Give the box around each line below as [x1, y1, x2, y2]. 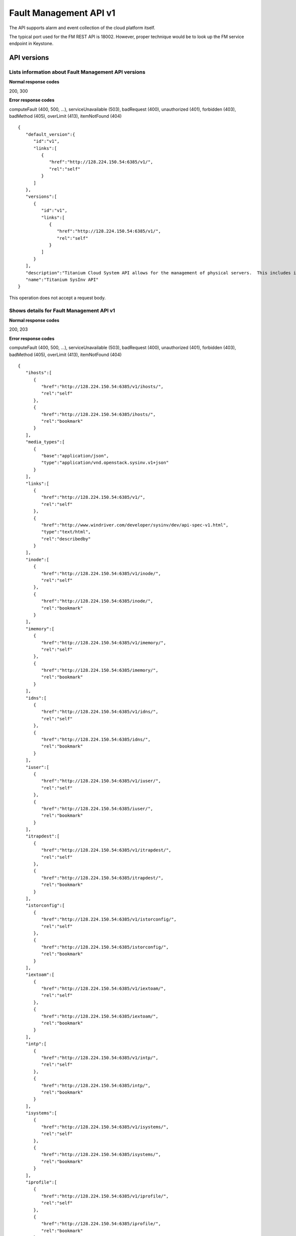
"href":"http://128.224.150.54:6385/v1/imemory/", [41, 640, 166, 645]
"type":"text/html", [41, 529, 91, 535]
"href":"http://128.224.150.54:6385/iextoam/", [41, 1014, 159, 1019]
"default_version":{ [25, 132, 75, 137]
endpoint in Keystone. [9, 41, 54, 46]
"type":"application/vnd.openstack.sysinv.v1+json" [41, 460, 169, 466]
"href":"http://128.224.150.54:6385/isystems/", [41, 1152, 161, 1157]
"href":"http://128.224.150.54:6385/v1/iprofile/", [41, 1193, 169, 1199]
